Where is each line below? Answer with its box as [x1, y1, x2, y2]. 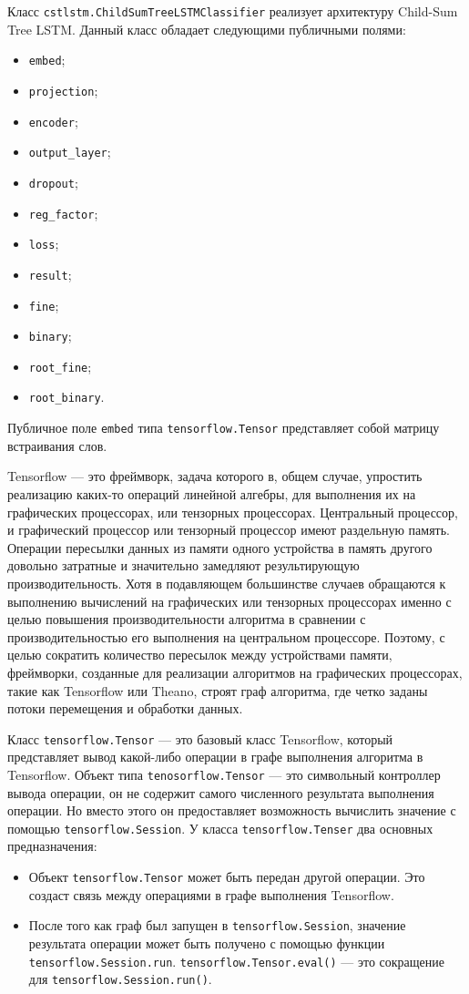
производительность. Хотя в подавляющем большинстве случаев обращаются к [7, 573, 446, 592]
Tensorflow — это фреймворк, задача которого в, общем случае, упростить [7, 466, 423, 486]
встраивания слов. [7, 436, 107, 455]
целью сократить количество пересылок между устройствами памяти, [7, 645, 393, 664]
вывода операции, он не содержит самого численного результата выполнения [7, 783, 434, 802]
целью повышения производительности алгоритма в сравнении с [7, 610, 366, 629]
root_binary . [28, 387, 105, 406]
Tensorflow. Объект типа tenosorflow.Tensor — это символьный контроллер [7, 764, 441, 784]
